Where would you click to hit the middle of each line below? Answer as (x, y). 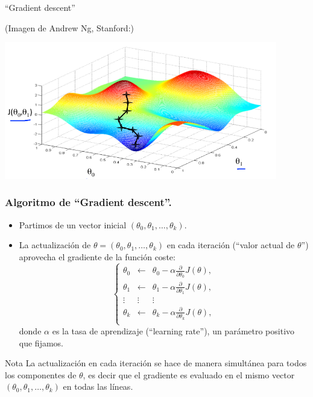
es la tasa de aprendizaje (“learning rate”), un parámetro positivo (173, 330)
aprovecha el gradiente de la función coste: (97, 256)
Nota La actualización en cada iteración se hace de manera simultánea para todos (156, 363)
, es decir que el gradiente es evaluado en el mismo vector (189, 374)
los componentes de (41, 374)
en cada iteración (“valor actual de (231, 245)
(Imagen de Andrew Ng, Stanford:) (69, 27)
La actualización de (55, 245)
